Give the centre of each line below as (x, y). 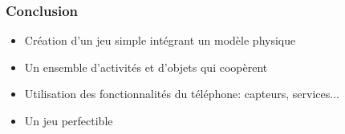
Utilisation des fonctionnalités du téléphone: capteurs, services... (182, 94)
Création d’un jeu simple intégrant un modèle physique (160, 40)
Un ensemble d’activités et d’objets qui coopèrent (146, 67)
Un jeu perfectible (69, 120)
